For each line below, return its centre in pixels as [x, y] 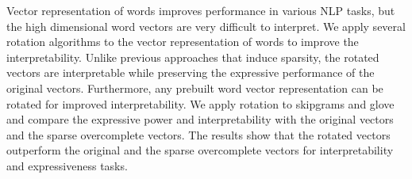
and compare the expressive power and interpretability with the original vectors [200, 119]
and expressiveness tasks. [67, 165]
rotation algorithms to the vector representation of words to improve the [183, 42]
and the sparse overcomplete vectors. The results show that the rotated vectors [198, 134]
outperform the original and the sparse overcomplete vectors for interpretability [200, 150]
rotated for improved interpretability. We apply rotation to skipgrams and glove [200, 103]
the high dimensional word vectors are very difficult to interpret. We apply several [206, 26]
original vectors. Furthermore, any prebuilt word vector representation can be [195, 88]
